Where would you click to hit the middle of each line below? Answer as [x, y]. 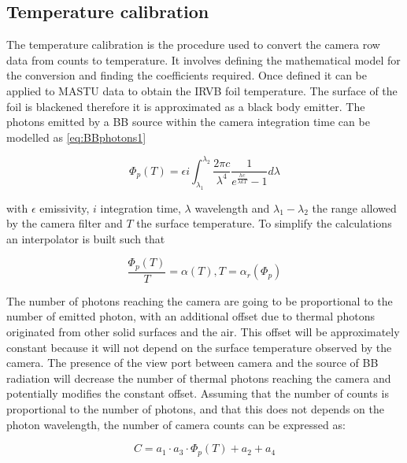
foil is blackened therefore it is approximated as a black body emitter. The [186, 106]
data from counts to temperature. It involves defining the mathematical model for [203, 59]
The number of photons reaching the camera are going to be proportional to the [200, 300]
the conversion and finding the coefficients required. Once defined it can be [187, 75]
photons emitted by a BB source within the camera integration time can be [188, 122]
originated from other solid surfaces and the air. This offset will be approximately [203, 332]
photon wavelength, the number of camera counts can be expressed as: [176, 424]
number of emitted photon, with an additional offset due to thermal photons [191, 316]
